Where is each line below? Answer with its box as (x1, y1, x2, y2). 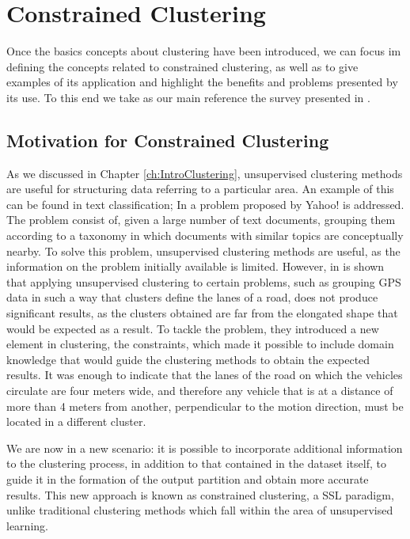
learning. (6, 517, 48, 533)
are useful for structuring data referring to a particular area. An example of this (6, 180, 394, 197)
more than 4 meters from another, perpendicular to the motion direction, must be (6, 397, 404, 414)
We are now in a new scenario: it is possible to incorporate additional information (6, 439, 403, 456)
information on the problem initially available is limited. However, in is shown (6, 258, 385, 275)
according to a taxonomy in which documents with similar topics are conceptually (6, 227, 404, 244)
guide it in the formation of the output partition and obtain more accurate (6, 470, 369, 487)
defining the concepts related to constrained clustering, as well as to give (6, 58, 359, 74)
